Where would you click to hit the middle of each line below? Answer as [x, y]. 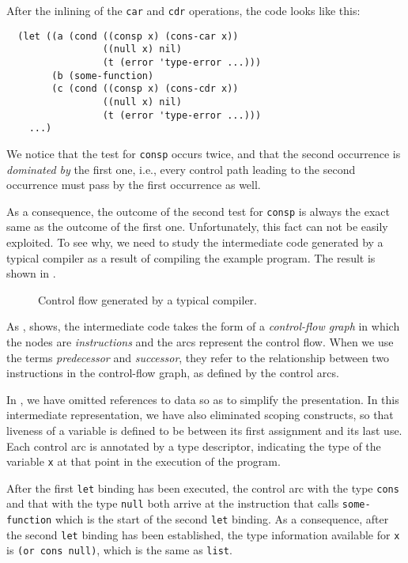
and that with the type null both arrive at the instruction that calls [173, 503]
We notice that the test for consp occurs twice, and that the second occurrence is [204, 153]
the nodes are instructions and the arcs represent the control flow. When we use [200, 341]
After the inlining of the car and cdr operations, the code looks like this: [183, 10]
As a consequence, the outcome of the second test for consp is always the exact [198, 211]
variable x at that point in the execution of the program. [144, 461]
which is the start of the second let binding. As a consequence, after [222, 519]
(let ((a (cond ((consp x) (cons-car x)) [128, 36]
